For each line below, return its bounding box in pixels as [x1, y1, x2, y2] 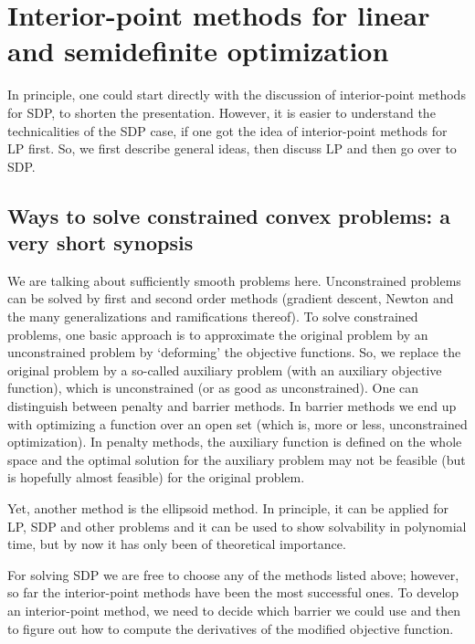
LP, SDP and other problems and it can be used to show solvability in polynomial [7, 516, 467, 535]
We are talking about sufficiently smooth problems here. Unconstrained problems [7, 270, 461, 290]
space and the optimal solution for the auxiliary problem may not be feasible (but [7, 449, 466, 469]
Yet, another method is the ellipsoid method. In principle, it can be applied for [7, 499, 449, 517]
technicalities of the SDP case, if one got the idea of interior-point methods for [7, 121, 448, 140]
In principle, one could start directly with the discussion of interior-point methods [7, 85, 466, 104]
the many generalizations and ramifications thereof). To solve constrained [7, 307, 418, 326]
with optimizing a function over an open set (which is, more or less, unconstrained [7, 414, 468, 433]
